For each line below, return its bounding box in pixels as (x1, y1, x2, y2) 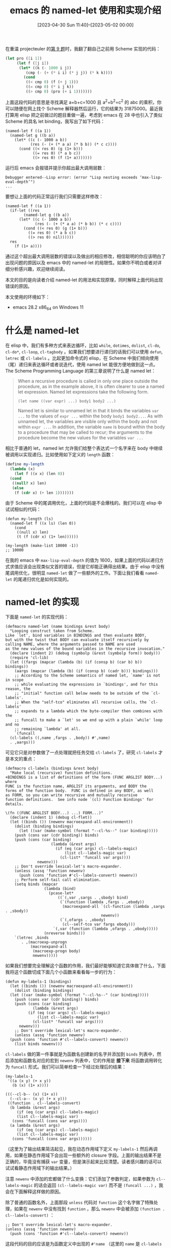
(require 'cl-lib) (10, 655, 49, 660)
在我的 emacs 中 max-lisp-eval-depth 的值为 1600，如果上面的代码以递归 (5, 557, 159, 563)
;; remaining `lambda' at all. (14, 727, 81, 732)
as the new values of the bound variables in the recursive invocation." (5, 646, 165, 652)
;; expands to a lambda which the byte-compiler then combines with (14, 709, 163, 714)
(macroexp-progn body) (32, 949, 81, 954)
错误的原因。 (5, 283, 32, 289)
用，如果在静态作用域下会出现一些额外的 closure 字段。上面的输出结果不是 (5, 1152, 162, 1158)
